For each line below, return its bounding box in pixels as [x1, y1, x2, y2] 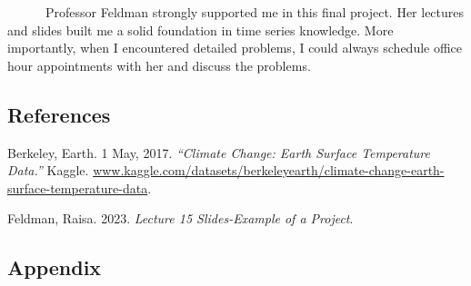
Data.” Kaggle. [7, 161, 89, 180]
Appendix [7, 253, 102, 281]
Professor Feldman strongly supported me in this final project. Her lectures [45, 3, 465, 21]
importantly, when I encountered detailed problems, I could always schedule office [7, 38, 463, 57]
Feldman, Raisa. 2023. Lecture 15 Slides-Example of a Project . [7, 209, 354, 228]
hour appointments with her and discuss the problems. [7, 55, 311, 74]
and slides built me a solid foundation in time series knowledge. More [7, 20, 394, 39]
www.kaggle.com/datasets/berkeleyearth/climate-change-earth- [93, 161, 445, 180]
